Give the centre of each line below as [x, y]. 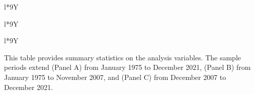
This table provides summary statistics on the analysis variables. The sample [123, 57]
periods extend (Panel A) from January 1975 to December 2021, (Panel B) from [127, 67]
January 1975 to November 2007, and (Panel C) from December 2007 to [115, 77]
